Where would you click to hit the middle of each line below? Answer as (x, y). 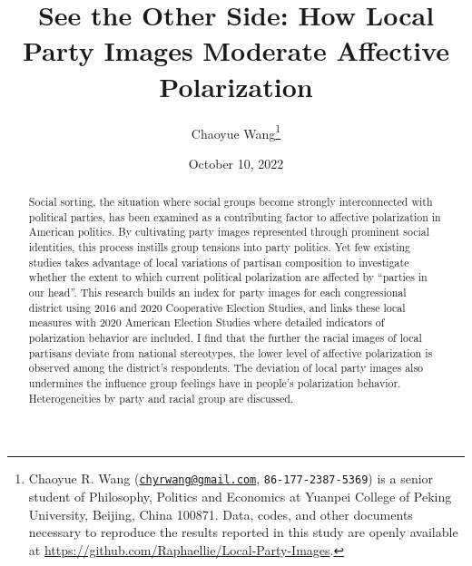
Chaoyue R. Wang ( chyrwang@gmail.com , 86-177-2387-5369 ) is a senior (231, 478)
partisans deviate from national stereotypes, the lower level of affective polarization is (231, 352)
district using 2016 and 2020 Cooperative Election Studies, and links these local (217, 307)
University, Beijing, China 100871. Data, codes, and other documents (221, 514)
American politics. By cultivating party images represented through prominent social (229, 232)
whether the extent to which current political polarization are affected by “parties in (228, 277)
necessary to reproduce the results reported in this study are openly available (243, 532)
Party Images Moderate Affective (236, 50)
